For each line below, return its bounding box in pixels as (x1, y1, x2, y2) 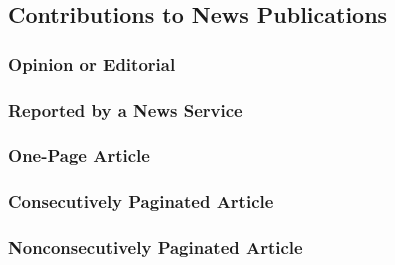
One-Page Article (8, 143, 150, 168)
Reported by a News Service (8, 97, 243, 122)
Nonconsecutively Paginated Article (8, 235, 303, 260)
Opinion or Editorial (8, 51, 176, 76)
